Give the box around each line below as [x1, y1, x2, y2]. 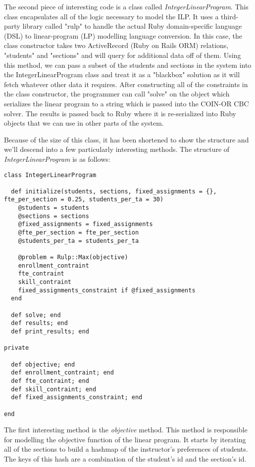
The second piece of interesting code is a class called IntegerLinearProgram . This [4, 1, 249, 11]
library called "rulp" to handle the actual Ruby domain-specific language [22, 21, 242, 31]
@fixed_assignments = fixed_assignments [18, 221, 153, 228]
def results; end [11, 320, 68, 327]
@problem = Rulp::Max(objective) [18, 254, 128, 261]
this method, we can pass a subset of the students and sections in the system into [4, 59, 252, 70]
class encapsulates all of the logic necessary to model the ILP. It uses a [4, 11, 219, 21]
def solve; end [11, 311, 61, 319]
